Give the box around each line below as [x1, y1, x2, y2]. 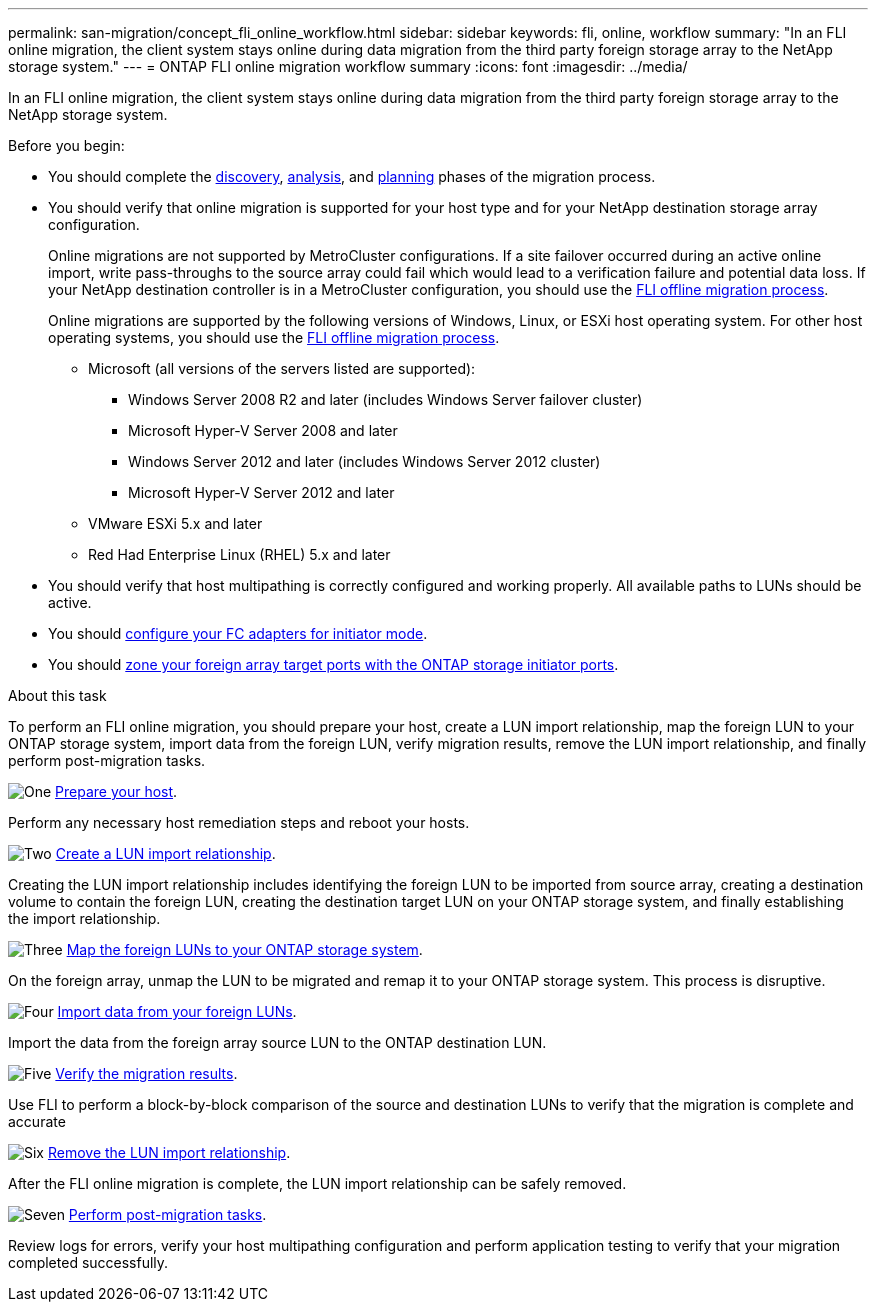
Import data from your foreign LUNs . [57, 1003, 297, 1020]
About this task [8, 687, 107, 704]
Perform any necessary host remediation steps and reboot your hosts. [8, 814, 470, 831]
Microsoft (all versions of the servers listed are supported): [88, 360, 476, 377]
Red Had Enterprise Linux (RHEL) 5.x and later [88, 546, 391, 563]
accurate [8, 1113, 66, 1130]
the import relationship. [8, 910, 161, 927]
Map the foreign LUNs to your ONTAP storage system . [66, 941, 423, 958]
